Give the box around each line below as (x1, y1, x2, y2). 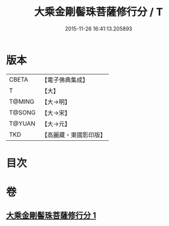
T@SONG (9, 108, 36, 116)
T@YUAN (9, 119, 36, 127)
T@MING (9, 97, 35, 106)
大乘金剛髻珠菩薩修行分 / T (34, 5, 163, 19)
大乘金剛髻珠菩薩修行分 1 (6, 211, 97, 221)
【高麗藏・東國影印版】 (41, 130, 107, 139)
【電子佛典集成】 (41, 76, 89, 84)
